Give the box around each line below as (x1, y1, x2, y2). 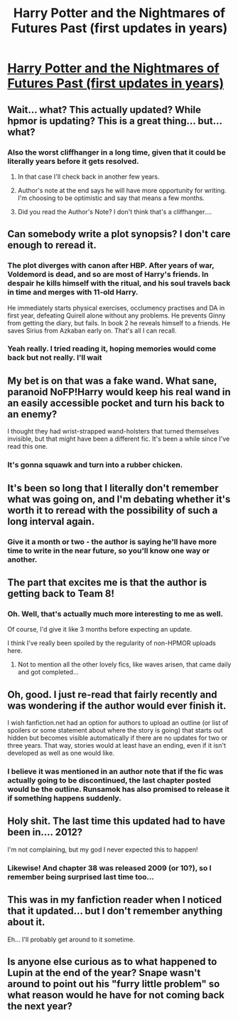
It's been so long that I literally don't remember (7, 482, 219, 494)
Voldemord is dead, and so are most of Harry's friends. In (7, 269, 209, 279)
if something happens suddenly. (7, 793, 122, 803)
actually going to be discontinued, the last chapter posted (7, 775, 211, 785)
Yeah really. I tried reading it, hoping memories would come (7, 344, 217, 354)
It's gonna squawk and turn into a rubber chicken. (7, 460, 183, 470)
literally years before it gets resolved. (7, 156, 140, 166)
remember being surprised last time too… (7, 872, 155, 882)
